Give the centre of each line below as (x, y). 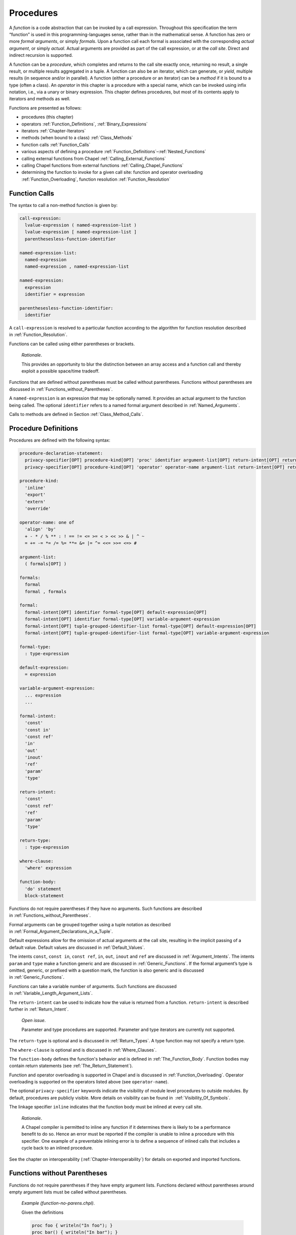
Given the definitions (42, 1212)
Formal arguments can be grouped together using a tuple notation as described (90, 924)
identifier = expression (55, 294)
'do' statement (43, 889)
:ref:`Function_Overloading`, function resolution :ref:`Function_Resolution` (96, 179)
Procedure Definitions (44, 428)
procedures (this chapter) (47, 117)
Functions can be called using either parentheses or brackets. (72, 344)
